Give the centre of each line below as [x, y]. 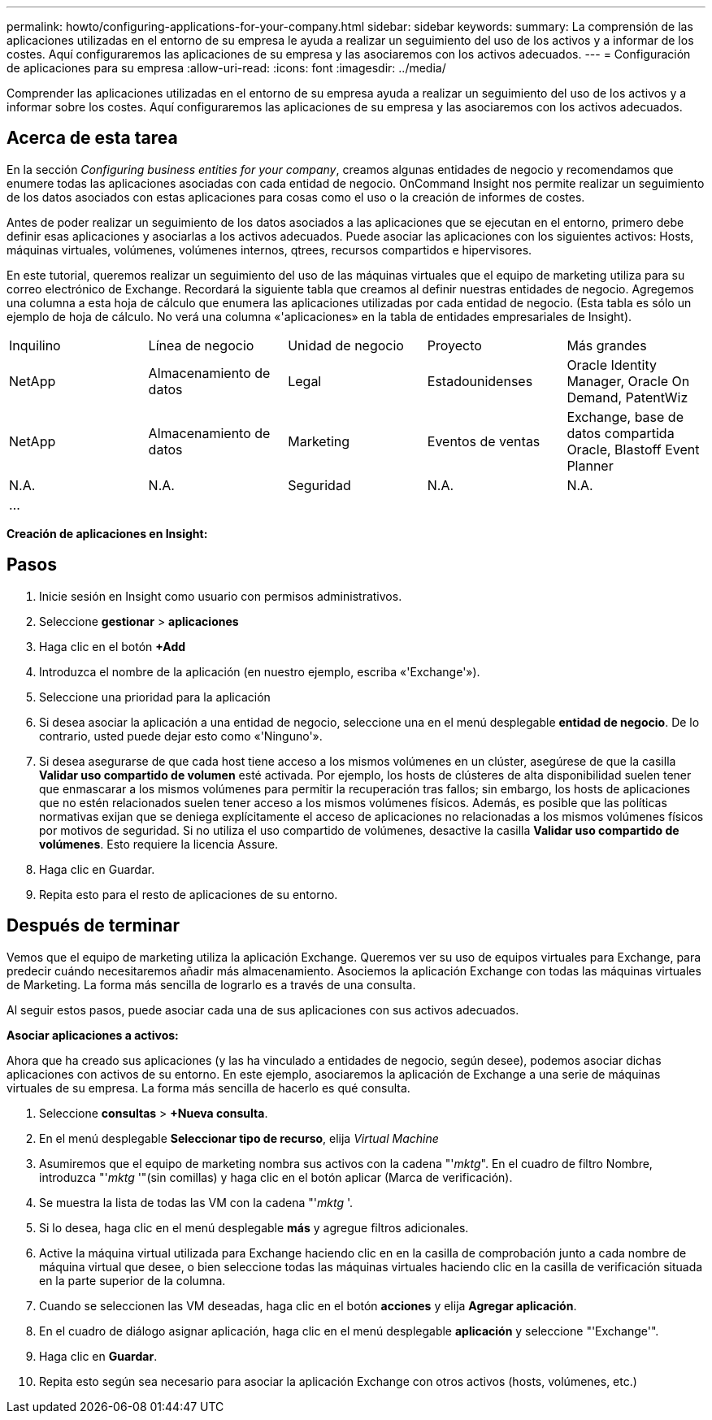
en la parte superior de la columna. [132, 1280]
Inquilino [35, 345]
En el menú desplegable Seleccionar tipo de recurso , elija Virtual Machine [239, 1138]
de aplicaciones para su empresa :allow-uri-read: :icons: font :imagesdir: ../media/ [226, 68]
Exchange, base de [625, 417]
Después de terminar [93, 926]
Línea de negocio [201, 345]
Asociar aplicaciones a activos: [93, 1035]
